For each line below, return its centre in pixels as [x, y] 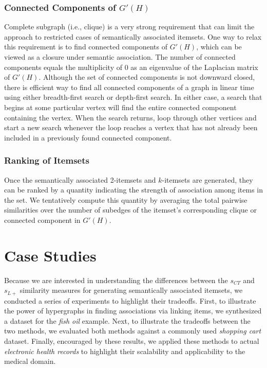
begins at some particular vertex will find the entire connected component [120, 107]
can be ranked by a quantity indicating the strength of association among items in [134, 190]
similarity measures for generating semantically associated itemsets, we [131, 290]
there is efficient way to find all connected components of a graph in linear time [129, 87]
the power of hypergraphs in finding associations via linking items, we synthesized [133, 311]
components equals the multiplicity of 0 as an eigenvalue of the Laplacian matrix [131, 67]
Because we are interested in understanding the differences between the [116, 280]
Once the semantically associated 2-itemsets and [80, 179]
